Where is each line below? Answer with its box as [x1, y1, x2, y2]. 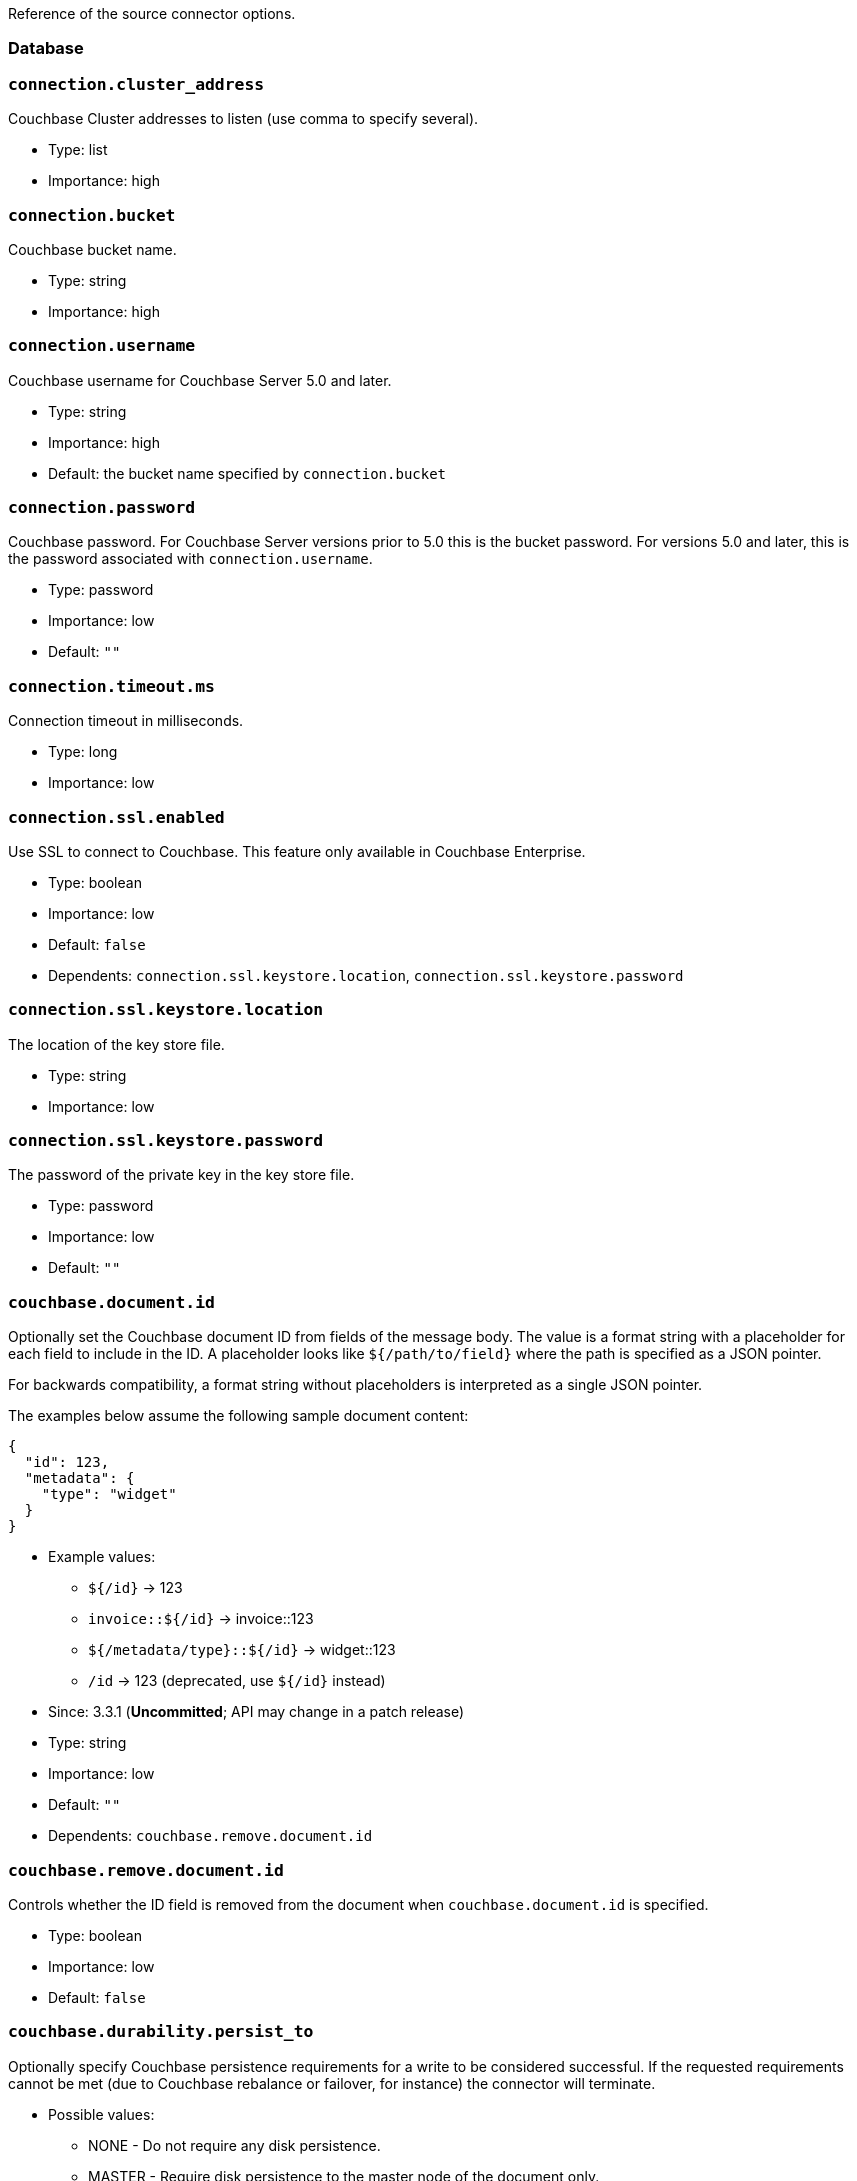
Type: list [48, 141, 108, 159]
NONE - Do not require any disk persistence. [88, 2136, 381, 2154]
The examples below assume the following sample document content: [8, 1407, 469, 1425]
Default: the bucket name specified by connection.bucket [48, 464, 447, 482]
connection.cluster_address [8, 74, 265, 94]
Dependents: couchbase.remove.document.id [48, 1827, 373, 1845]
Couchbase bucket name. [8, 240, 177, 258]
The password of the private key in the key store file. [8, 1166, 355, 1184]
